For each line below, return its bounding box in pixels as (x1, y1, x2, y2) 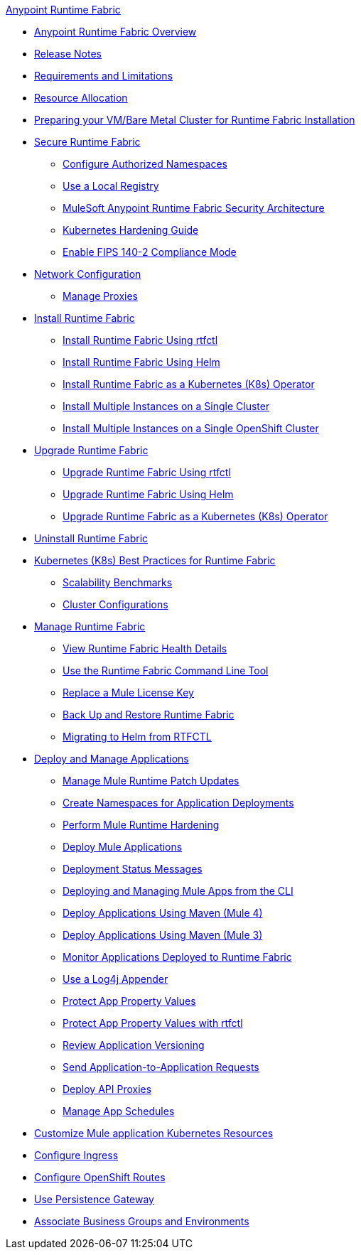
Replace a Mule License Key (63, 686, 194, 699)
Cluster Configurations (63, 598, 168, 610)
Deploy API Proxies (63, 1083, 152, 1095)
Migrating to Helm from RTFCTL (63, 731, 212, 743)
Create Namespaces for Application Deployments (63, 797, 294, 809)
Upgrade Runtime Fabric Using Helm (63, 488, 234, 500)
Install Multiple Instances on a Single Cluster (63, 400, 270, 412)
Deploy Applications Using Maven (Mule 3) (63, 929, 263, 941)
